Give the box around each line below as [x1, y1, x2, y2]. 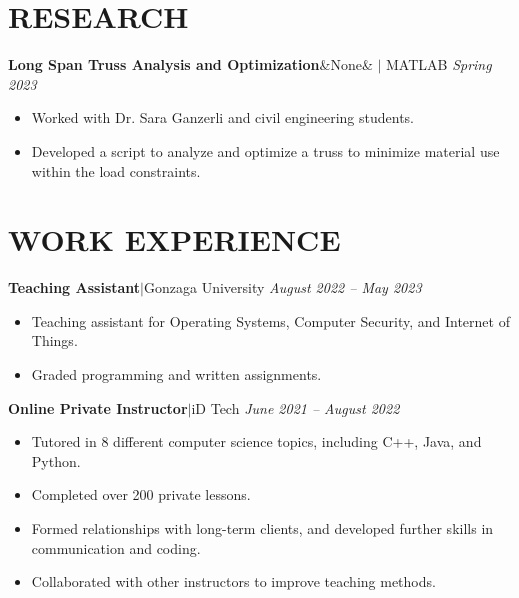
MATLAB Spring [386, 54, 492, 75]
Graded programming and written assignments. [31, 364, 322, 384]
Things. [31, 330, 78, 351]
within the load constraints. [31, 160, 201, 181]
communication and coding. [31, 537, 201, 558]
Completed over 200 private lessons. [31, 484, 251, 505]
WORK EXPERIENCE [8, 219, 341, 260]
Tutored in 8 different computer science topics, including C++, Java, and [31, 431, 482, 452]
